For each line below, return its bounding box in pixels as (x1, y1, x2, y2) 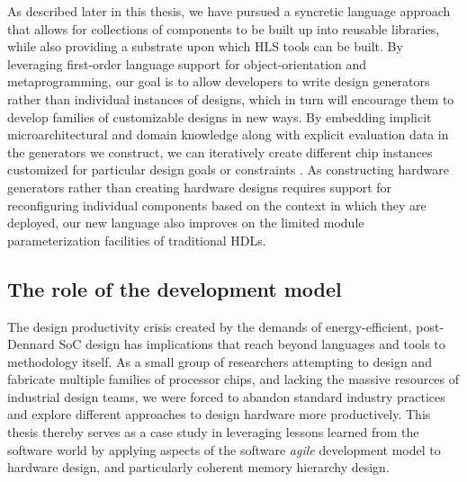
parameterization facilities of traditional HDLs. (7, 230, 266, 249)
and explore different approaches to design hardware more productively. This (7, 405, 431, 424)
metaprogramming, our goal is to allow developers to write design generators (7, 72, 430, 91)
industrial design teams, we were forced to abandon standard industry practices (7, 387, 445, 406)
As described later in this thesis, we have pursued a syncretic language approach (7, 2, 451, 20)
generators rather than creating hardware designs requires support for (7, 177, 392, 196)
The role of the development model (7, 274, 342, 302)
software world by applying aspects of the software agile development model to (7, 440, 441, 459)
